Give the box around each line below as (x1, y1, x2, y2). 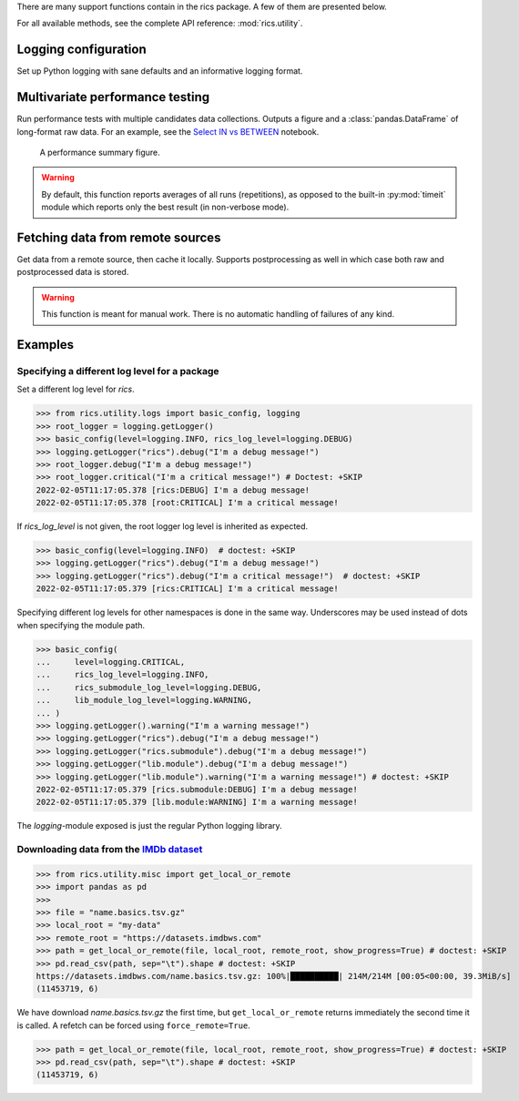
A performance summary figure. (39, 147, 160, 158)
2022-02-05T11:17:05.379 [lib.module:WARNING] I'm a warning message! (36, 797, 359, 808)
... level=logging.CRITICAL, (36, 657, 186, 667)
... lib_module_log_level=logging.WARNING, (36, 695, 252, 706)
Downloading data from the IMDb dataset (16, 843, 203, 856)
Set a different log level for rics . (16, 383, 136, 395)
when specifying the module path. (16, 619, 146, 630)
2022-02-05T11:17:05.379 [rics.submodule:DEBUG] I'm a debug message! (36, 784, 359, 794)
